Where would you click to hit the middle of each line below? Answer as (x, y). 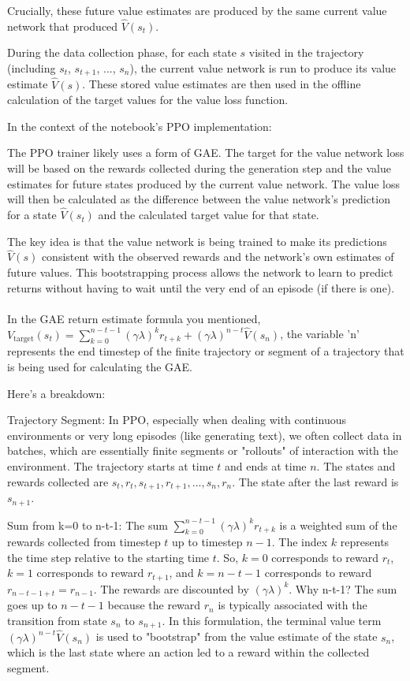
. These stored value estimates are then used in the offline (222, 84)
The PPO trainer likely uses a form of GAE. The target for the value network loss (206, 153)
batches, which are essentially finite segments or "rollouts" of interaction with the (203, 450)
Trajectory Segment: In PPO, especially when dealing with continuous (177, 420)
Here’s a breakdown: (56, 393)
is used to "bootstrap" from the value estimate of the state (237, 636)
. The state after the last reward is (315, 481)
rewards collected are (58, 481)
